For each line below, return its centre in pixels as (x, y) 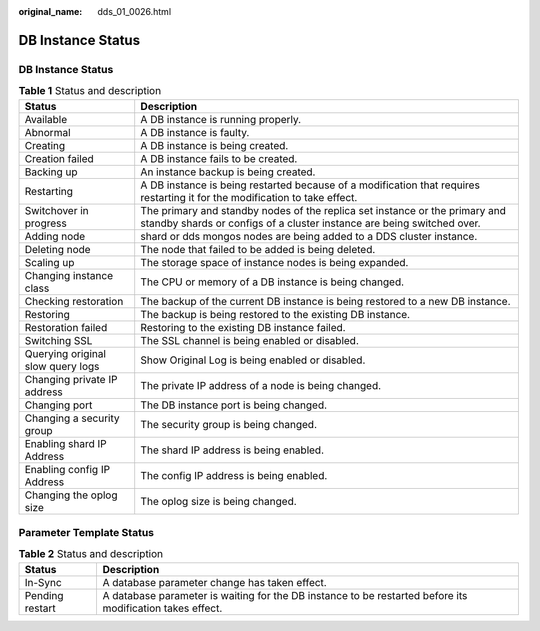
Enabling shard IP (65, 443)
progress (45, 223)
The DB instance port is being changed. (234, 405)
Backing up (51, 172)
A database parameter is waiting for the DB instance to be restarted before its (285, 595)
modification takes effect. (162, 608)
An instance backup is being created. (228, 172)
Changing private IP (71, 379)
